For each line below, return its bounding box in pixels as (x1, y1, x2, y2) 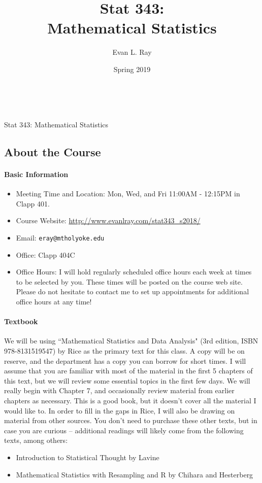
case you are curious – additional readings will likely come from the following (4, 425, 244, 435)
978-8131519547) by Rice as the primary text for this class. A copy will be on (4, 346, 245, 356)
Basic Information (4, 169, 69, 180)
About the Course (4, 144, 101, 160)
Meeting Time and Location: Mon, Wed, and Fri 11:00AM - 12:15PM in (16, 188, 240, 199)
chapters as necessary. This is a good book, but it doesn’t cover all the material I (4, 395, 256, 406)
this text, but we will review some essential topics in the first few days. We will (4, 375, 250, 386)
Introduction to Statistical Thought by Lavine (16, 452, 159, 462)
